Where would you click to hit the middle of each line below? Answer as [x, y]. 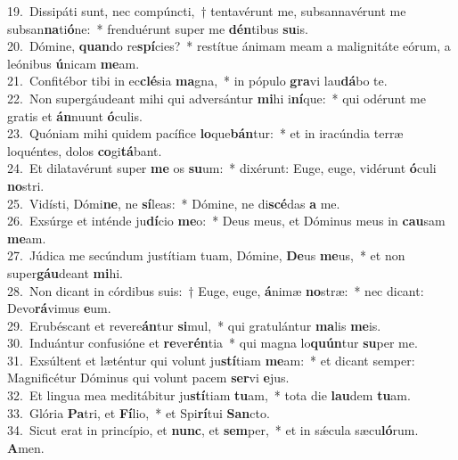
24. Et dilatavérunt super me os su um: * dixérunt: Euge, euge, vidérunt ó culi [222, 168]
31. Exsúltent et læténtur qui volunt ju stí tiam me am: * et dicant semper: [211, 360]
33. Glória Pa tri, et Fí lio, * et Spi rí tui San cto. [139, 412]
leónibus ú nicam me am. [74, 63]
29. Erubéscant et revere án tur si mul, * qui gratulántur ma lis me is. [194, 325]
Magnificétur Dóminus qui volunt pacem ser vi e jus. [148, 378]
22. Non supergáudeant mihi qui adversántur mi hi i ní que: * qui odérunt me [217, 98]
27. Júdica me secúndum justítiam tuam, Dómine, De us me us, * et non [206, 255]
